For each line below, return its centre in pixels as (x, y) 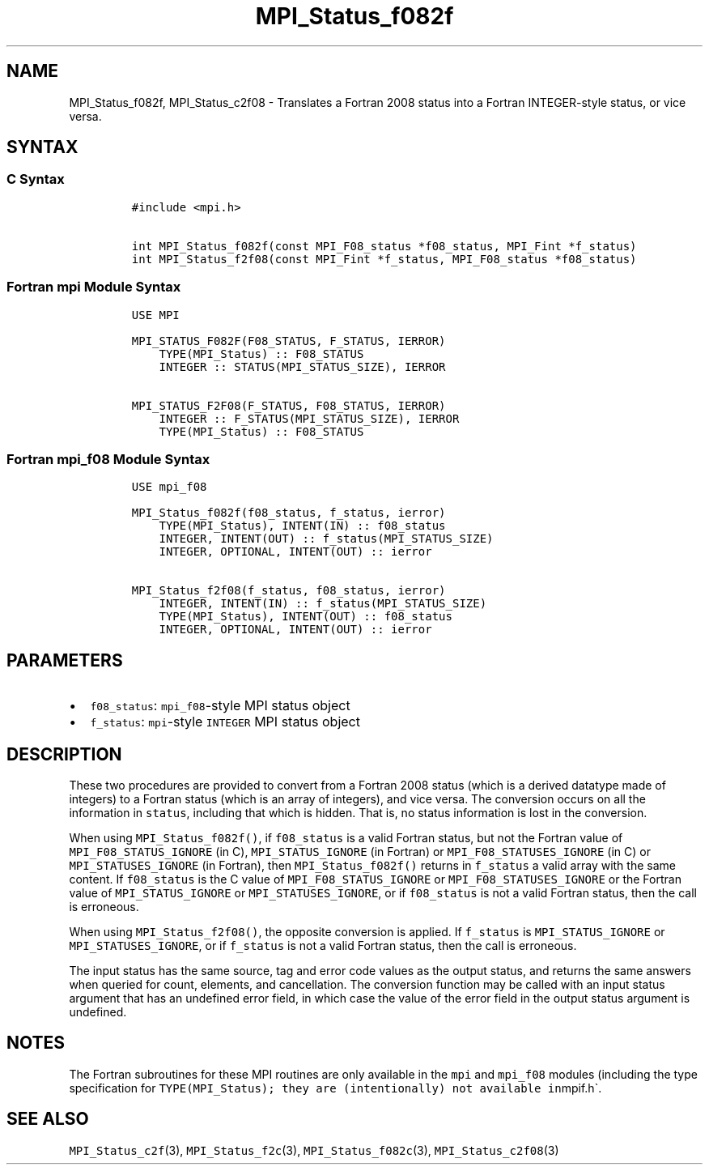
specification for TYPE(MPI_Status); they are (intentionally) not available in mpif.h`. (335, 1088)
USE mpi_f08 (169, 487)
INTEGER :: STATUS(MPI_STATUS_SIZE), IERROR (302, 366)
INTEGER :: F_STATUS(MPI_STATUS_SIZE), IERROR (309, 418)
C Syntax (36, 179)
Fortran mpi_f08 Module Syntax (108, 459)
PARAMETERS (65, 660)
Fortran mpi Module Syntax (94, 287)
